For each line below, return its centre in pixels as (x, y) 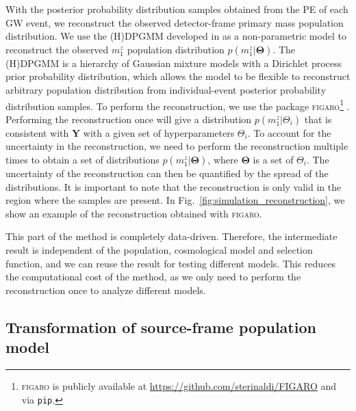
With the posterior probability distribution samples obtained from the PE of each (177, 9)
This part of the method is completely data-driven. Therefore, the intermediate (171, 236)
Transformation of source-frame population (161, 327)
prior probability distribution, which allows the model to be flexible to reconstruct (178, 76)
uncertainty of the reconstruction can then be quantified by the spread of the (167, 173)
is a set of (273, 159)
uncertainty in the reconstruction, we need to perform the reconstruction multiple (177, 146)
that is (318, 119)
